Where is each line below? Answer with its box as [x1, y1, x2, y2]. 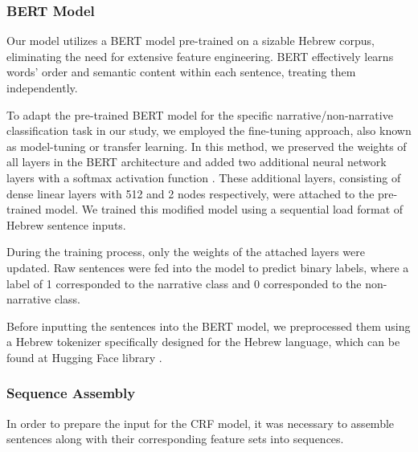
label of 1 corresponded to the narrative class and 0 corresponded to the [6, 275, 362, 291]
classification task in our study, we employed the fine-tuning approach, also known [6, 122, 412, 139]
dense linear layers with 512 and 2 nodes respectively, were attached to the [6, 185, 375, 202]
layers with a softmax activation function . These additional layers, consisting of [6, 169, 401, 185]
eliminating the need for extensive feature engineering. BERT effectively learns [6, 47, 394, 64]
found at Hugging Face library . [6, 348, 162, 365]
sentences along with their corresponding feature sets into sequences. [6, 430, 344, 447]
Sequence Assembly [6, 383, 136, 403]
